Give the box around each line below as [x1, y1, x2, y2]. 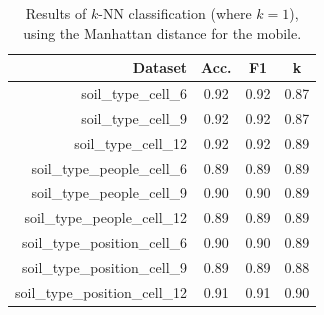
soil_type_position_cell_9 [22, 256, 188, 277]
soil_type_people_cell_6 [31, 157, 188, 178]
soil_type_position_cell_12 [15, 281, 188, 302]
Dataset [132, 57, 188, 78]
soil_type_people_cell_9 [31, 182, 188, 203]
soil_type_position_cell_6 [22, 232, 188, 253]
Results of [25, 3, 87, 23]
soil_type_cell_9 [81, 107, 188, 128]
